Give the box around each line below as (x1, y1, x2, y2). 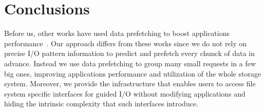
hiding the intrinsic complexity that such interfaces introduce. (4, 98, 198, 109)
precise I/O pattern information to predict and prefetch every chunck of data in (4, 48, 255, 59)
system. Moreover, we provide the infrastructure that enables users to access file (4, 78, 256, 89)
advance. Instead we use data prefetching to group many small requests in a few (4, 58, 256, 68)
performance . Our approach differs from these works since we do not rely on (4, 38, 247, 48)
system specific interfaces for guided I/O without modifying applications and (4, 88, 245, 99)
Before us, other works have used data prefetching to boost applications (4, 28, 230, 39)
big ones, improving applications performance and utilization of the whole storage (4, 68, 261, 79)
